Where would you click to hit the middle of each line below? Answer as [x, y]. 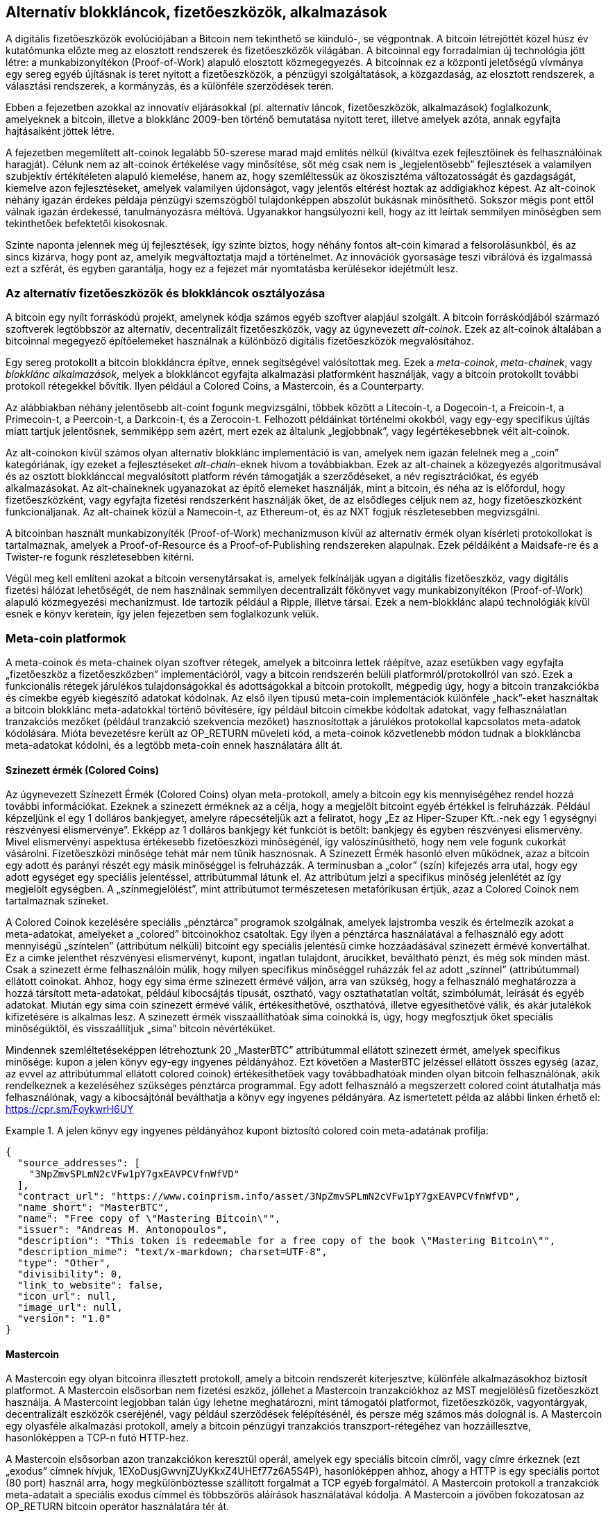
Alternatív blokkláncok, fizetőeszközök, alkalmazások [196, 12]
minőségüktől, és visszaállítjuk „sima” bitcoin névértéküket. [141, 1029]
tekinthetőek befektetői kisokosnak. [87, 224]
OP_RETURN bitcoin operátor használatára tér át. [118, 1507]
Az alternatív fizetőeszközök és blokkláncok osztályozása [166, 293]
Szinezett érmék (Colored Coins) [82, 770]
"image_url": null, [70, 1308]
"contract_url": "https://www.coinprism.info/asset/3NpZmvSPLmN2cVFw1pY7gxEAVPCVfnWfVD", [269, 1197]
